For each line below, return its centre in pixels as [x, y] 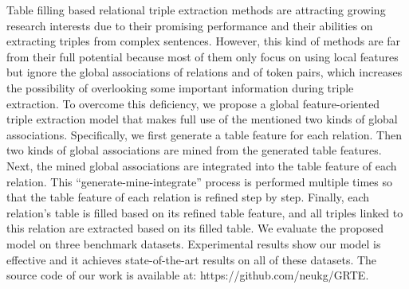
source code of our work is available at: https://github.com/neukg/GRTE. [188, 275]
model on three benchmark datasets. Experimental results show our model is [194, 243]
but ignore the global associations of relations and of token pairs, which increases [204, 72]
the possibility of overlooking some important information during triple [180, 87]
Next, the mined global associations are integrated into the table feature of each [202, 165]
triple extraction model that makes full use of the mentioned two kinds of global [202, 119]
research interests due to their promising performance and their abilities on [190, 25]
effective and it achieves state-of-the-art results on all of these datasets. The [192, 259]
